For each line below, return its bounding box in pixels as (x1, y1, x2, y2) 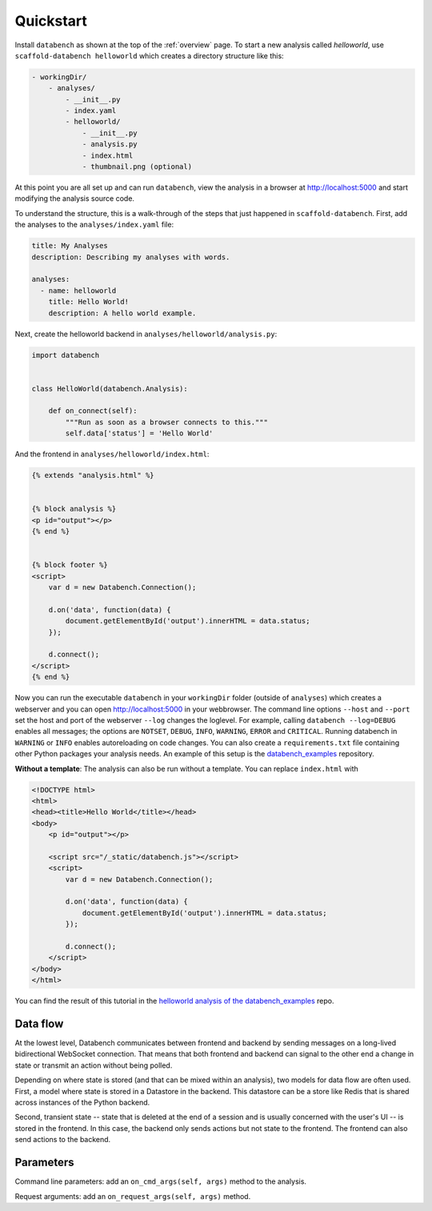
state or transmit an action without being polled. (14, 1061, 173, 1070)
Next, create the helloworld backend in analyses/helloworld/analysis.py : (14, 329, 278, 339)
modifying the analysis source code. (14, 194, 135, 203)
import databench (31, 351, 100, 359)
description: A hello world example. (48, 308, 197, 318)
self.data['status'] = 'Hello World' (65, 429, 214, 438)
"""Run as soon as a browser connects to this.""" (65, 417, 268, 427)
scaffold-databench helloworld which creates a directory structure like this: (14, 50, 284, 60)
